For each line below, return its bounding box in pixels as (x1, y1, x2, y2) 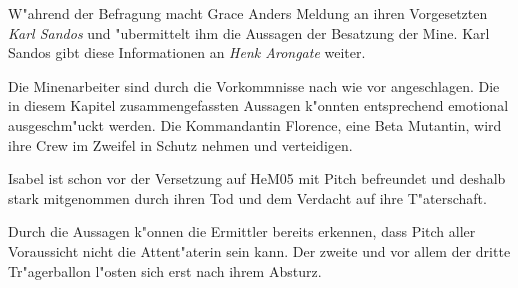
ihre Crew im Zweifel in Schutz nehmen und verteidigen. (8, 134, 353, 155)
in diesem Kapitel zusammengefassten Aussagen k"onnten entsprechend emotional (8, 95, 509, 116)
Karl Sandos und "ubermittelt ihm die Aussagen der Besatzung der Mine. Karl (8, 22, 490, 43)
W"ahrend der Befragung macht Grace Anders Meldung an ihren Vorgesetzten (8, 3, 488, 23)
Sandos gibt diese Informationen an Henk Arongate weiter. (8, 42, 366, 63)
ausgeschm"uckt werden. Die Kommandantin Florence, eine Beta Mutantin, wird (8, 114, 502, 135)
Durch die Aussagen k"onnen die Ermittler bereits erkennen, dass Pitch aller (8, 221, 476, 242)
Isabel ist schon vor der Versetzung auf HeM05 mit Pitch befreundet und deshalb (8, 168, 506, 189)
